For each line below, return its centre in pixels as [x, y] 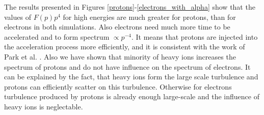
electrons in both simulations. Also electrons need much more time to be [117, 27]
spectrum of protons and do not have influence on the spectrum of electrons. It [127, 66]
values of [18, 17]
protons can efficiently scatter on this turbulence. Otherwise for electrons [118, 86]
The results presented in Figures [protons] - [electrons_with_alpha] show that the [130, 7]
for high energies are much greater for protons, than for [149, 17]
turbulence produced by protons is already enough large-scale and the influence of [132, 96]
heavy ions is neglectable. [44, 106]
